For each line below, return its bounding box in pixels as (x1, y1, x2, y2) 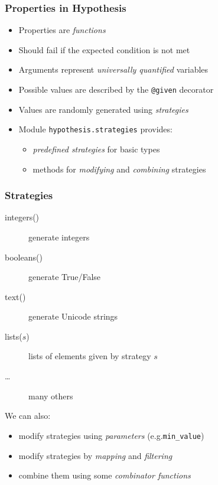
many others (28, 389, 73, 402)
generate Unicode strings (28, 310, 118, 323)
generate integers (28, 230, 90, 243)
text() (5, 290, 26, 302)
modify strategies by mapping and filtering (18, 449, 173, 461)
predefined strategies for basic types (32, 142, 160, 155)
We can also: (5, 409, 51, 422)
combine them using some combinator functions (18, 469, 191, 481)
